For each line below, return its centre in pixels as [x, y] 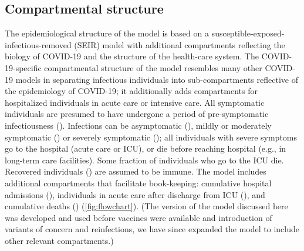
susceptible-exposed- [248, 33]
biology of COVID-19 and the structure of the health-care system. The [132, 56]
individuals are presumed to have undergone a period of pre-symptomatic [137, 114]
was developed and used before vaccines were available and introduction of [139, 217]
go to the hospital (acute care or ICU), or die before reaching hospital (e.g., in [146, 148]
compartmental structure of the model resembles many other [153, 67]
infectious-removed [38, 44]
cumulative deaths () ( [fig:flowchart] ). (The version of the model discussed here [146, 206]
